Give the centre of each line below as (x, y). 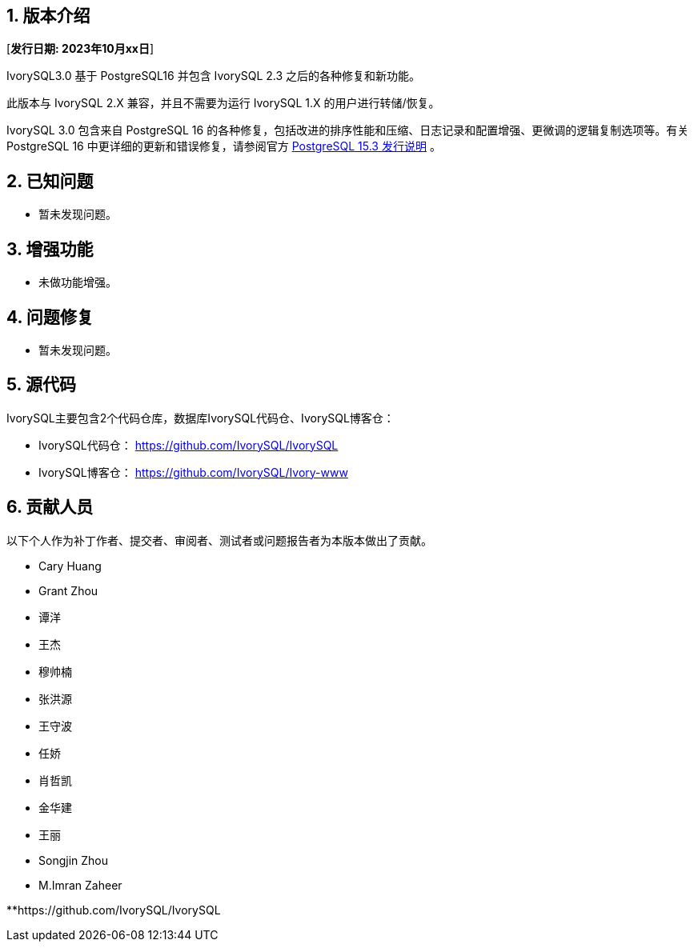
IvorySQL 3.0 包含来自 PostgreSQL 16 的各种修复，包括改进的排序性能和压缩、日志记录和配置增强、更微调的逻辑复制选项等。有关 (348, 130)
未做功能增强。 (78, 282)
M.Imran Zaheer (80, 885)
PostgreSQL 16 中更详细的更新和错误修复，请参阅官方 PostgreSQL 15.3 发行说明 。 (224, 146)
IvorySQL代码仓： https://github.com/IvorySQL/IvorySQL (189, 445)
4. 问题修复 (50, 317)
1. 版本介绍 (48, 16)
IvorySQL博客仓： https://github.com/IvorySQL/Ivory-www (193, 472)
